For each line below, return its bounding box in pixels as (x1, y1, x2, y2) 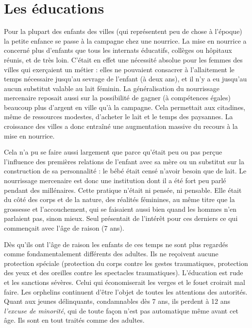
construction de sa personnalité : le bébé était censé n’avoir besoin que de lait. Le (4, 166, 247, 176)
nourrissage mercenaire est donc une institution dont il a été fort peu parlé (4, 175, 226, 186)
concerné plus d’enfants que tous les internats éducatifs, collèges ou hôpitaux (4, 45, 232, 55)
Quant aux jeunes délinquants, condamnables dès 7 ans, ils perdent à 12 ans (4, 296, 231, 306)
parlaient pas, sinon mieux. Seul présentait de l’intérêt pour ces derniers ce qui (4, 213, 238, 223)
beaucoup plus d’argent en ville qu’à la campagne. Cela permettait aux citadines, (4, 102, 246, 112)
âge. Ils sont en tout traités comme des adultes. (4, 315, 145, 325)
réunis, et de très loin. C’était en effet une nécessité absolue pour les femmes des (4, 54, 243, 64)
